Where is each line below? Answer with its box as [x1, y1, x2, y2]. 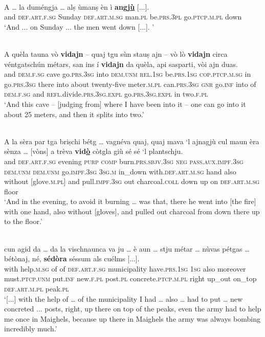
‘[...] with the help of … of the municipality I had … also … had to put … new [4, 293, 243, 304]
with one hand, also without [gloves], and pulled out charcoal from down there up [4, 206, 260, 216]
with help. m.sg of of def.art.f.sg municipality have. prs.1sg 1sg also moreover [4, 263, 246, 274]
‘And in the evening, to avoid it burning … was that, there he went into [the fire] [4, 196, 256, 207]
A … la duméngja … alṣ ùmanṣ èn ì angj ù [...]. [4, 1, 149, 12]
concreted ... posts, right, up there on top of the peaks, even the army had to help [4, 303, 261, 314]
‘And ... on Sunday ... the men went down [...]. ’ [4, 21, 154, 32]
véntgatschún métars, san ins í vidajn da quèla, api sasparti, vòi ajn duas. [4, 58, 238, 69]
